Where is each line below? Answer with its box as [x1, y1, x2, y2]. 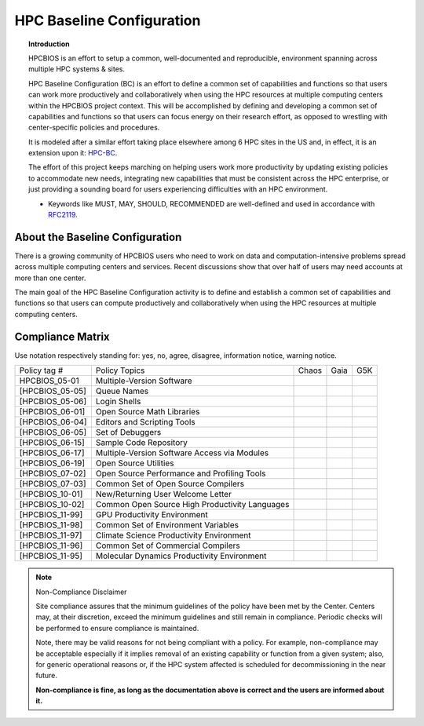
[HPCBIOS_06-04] [19, 417, 87, 428]
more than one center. [14, 273, 86, 283]
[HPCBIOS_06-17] [19, 447, 85, 458]
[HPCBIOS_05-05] [19, 385, 86, 396]
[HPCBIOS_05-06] [19, 396, 86, 407]
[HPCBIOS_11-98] [19, 520, 83, 531]
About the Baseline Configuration [14, 230, 182, 243]
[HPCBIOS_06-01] [19, 407, 86, 418]
